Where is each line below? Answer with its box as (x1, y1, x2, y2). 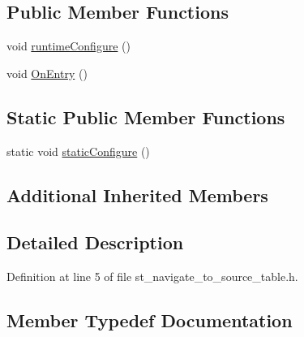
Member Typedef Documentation (6, 308, 293, 333)
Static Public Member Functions (6, 104, 285, 129)
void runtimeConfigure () (6, 37, 131, 54)
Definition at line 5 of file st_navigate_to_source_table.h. (6, 268, 298, 285)
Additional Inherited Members (6, 182, 268, 207)
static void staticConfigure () (6, 142, 150, 159)
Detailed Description (6, 230, 184, 255)
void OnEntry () (6, 64, 88, 81)
